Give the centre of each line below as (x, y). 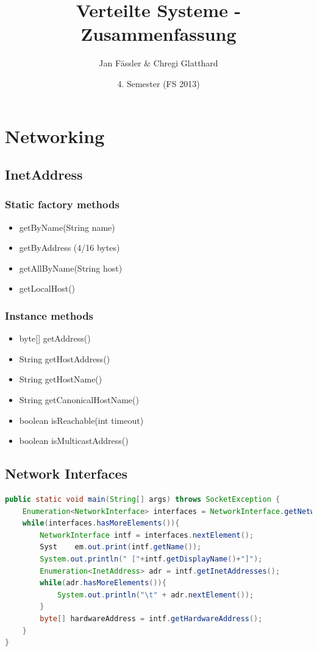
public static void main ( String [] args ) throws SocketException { (143, 500)
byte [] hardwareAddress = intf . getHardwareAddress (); (151, 618)
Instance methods (49, 315)
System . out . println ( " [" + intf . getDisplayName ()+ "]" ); (151, 559)
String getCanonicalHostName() (79, 400)
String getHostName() (61, 379)
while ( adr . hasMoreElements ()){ (103, 583)
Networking (55, 135)
